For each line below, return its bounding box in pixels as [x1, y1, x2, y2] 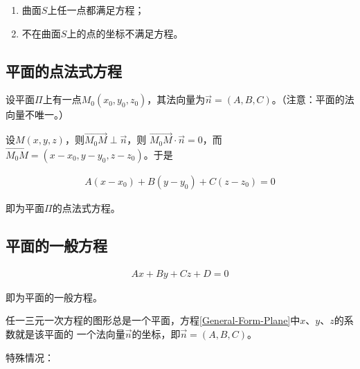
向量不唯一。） [6, 107, 69, 122]
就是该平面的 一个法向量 [15, 327, 125, 341]
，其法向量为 [147, 92, 206, 107]
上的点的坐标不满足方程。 [66, 26, 183, 40]
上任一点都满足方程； [47, 3, 145, 17]
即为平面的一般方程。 [6, 289, 102, 304]
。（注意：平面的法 [271, 92, 354, 107]
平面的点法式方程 [6, 60, 122, 81]
